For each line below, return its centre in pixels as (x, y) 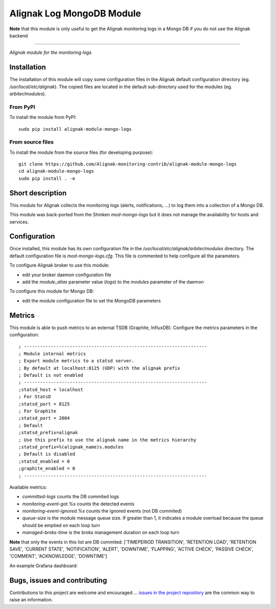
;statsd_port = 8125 (44, 404)
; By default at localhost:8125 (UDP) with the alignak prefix (99, 368)
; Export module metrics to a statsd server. (77, 361)
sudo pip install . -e (47, 178)
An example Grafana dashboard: (43, 565)
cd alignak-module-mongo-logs (56, 171)
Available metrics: (28, 487)
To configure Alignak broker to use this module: (60, 265)
